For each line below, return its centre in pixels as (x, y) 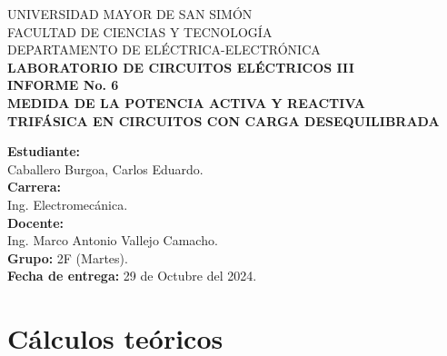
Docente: (35, 222)
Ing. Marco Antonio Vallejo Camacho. (113, 240)
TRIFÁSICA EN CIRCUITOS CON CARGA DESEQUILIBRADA (223, 120)
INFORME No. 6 (63, 85)
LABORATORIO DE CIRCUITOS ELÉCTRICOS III (181, 67)
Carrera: (35, 187)
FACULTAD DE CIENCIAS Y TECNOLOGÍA (140, 31)
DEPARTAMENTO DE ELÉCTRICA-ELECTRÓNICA (164, 49)
